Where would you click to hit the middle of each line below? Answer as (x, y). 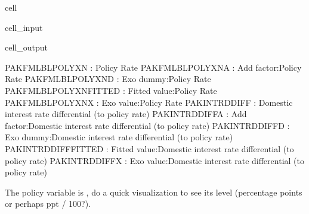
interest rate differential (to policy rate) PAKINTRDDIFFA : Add (126, 114)
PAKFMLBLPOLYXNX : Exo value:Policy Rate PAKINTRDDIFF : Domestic (149, 102)
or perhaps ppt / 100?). (48, 204)
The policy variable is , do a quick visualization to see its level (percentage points (154, 192)
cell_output (26, 47)
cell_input (24, 27)
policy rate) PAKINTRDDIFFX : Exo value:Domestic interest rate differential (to (154, 160)
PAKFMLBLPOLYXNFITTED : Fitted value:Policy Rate (111, 90)
